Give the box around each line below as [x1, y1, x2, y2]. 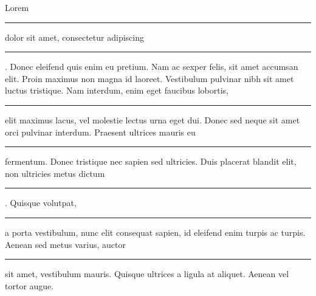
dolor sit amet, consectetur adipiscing [5, 30, 144, 43]
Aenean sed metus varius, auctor [5, 238, 126, 250]
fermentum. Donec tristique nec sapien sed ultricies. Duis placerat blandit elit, [5, 155, 297, 168]
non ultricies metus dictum [5, 167, 105, 179]
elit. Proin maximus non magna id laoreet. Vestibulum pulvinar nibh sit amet [5, 72, 294, 84]
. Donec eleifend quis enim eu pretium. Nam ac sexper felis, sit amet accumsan [5, 60, 298, 73]
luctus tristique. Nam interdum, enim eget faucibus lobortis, [5, 84, 228, 97]
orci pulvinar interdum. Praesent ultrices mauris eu [5, 125, 196, 138]
